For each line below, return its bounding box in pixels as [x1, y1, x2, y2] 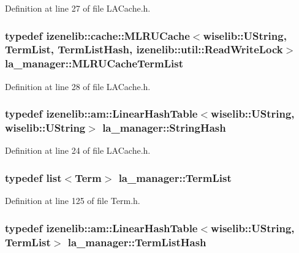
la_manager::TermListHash [67, 234, 206, 249]
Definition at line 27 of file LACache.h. [5, 2, 151, 14]
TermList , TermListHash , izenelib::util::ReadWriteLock [5, 42, 283, 57]
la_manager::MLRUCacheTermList [5, 56, 183, 71]
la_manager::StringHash [102, 120, 226, 135]
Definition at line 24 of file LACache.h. [5, 144, 151, 157]
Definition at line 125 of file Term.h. [5, 194, 140, 207]
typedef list [5, 170, 62, 185]
